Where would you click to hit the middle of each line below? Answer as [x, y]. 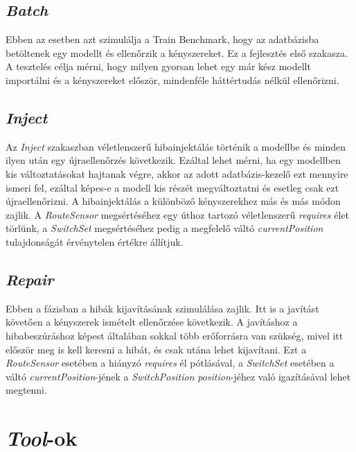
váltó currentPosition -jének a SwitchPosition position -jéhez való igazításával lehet [178, 376]
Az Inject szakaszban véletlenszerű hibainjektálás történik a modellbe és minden [176, 146]
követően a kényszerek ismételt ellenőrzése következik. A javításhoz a [152, 322]
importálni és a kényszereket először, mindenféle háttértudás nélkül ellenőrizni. [172, 79]
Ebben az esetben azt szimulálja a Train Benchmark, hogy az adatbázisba [162, 39]
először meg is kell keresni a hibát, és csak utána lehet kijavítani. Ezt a [156, 349]
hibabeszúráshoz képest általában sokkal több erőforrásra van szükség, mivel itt [175, 335]
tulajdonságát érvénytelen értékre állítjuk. [95, 241]
